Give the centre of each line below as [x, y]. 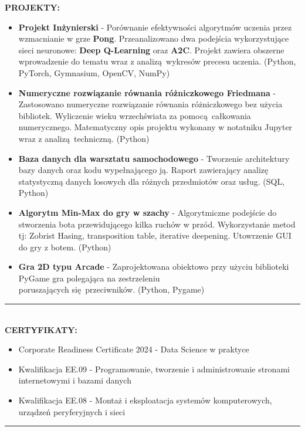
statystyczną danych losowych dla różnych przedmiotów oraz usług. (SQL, [152, 181]
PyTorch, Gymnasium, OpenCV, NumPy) [94, 72]
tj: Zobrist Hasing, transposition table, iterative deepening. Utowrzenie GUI [155, 235]
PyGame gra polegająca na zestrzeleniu [89, 278]
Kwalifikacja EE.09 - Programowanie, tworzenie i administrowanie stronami [154, 369]
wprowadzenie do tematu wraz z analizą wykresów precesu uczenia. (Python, [157, 61]
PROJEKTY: [33, 7]
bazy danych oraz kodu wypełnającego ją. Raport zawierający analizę [143, 170]
